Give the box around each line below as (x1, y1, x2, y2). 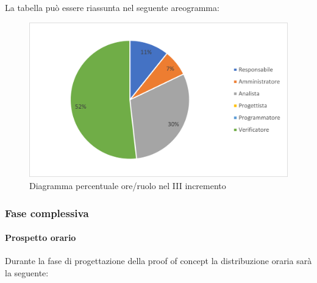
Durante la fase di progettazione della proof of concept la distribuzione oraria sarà (5, 254, 312, 267)
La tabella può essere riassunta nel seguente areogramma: (5, 1, 219, 13)
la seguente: (5, 266, 49, 279)
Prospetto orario (5, 231, 76, 244)
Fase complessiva (5, 205, 89, 220)
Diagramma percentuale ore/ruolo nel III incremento (29, 179, 226, 192)
